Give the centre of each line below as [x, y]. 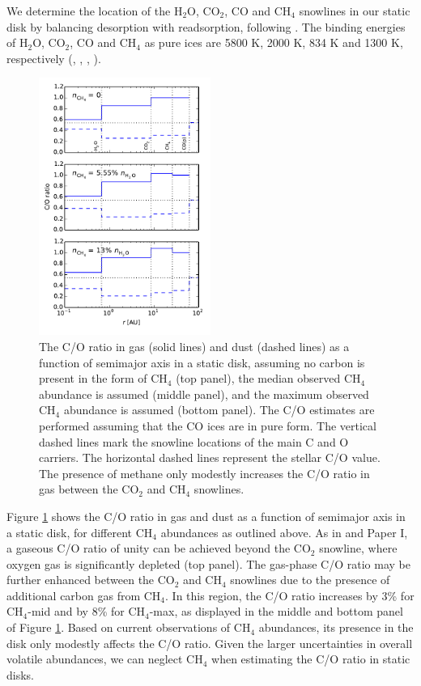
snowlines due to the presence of [310, 580]
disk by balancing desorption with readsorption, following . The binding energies [206, 26]
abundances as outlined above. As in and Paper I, [284, 532]
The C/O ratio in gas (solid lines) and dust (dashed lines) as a [194, 346]
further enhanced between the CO [91, 580]
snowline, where [358, 548]
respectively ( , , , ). [54, 58]
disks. [20, 674]
